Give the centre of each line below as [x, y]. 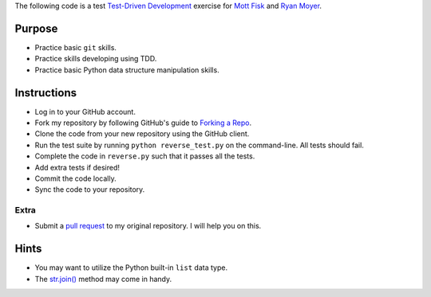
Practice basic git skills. [76, 47]
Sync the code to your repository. [90, 190]
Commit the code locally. [75, 178]
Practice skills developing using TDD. [96, 59]
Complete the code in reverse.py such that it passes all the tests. [145, 156]
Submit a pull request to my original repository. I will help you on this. [148, 226]
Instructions [46, 93]
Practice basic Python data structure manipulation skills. [127, 70]
